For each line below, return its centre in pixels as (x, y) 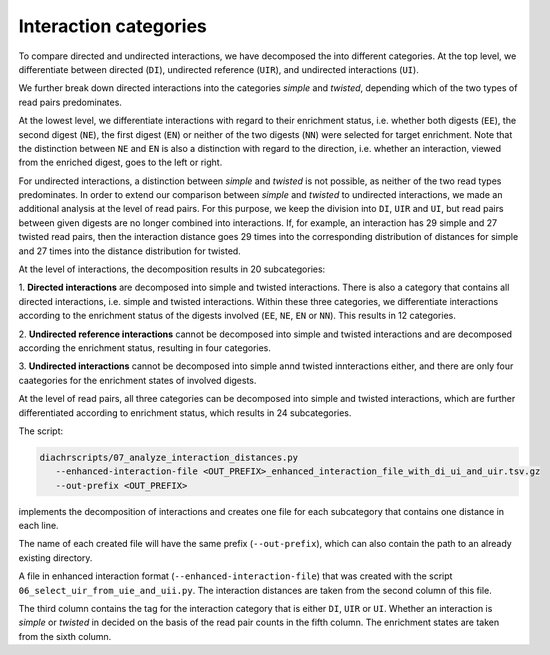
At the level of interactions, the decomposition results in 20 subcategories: (172, 269)
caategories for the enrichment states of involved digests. (137, 380)
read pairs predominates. (70, 102)
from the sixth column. (65, 636)
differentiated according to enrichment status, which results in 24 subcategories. (185, 412)
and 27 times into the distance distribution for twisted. (130, 251)
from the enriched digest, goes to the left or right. (120, 162)
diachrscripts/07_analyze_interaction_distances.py (169, 457)
